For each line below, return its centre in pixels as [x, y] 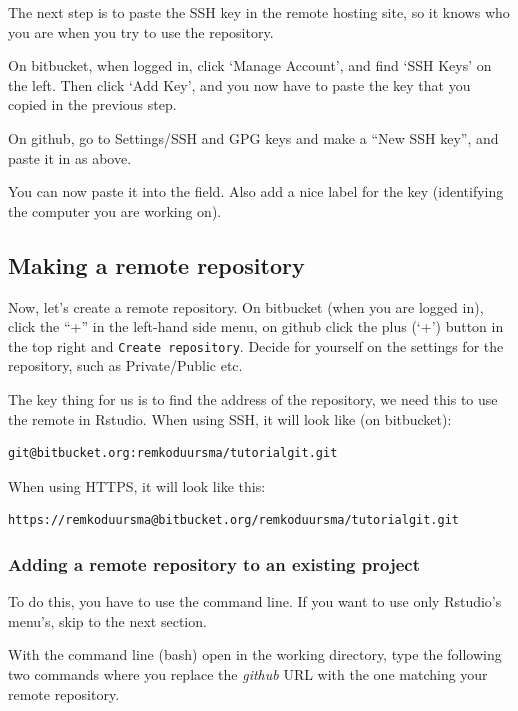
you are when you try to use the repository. [141, 31]
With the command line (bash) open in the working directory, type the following [255, 654]
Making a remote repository [156, 264]
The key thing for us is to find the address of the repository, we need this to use [253, 398]
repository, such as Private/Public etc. [125, 365]
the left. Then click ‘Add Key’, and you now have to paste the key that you [239, 84]
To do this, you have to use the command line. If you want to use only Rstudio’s [255, 601]
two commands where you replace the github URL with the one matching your [248, 673]
